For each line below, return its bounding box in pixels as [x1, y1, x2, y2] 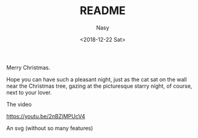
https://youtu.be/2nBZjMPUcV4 [6, 112, 86, 120]
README [79, 4, 126, 18]
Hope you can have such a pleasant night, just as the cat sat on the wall [6, 75, 188, 83]
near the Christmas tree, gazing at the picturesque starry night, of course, [6, 82, 193, 90]
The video [6, 101, 32, 108]
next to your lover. [6, 88, 52, 96]
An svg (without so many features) [6, 124, 94, 132]
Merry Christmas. [6, 64, 51, 71]
